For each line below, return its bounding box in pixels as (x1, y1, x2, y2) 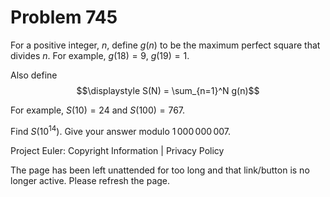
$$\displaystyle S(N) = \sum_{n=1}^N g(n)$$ (76, 84, 260, 96)
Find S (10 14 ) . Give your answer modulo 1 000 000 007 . (10, 123, 232, 137)
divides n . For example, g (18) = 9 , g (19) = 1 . (10, 49, 190, 61)
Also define (10, 69, 58, 81)
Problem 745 (10, 6, 118, 29)
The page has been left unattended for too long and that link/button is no (10, 164, 310, 176)
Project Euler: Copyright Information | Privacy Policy (10, 144, 225, 156)
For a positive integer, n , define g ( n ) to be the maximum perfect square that (10, 39, 321, 51)
